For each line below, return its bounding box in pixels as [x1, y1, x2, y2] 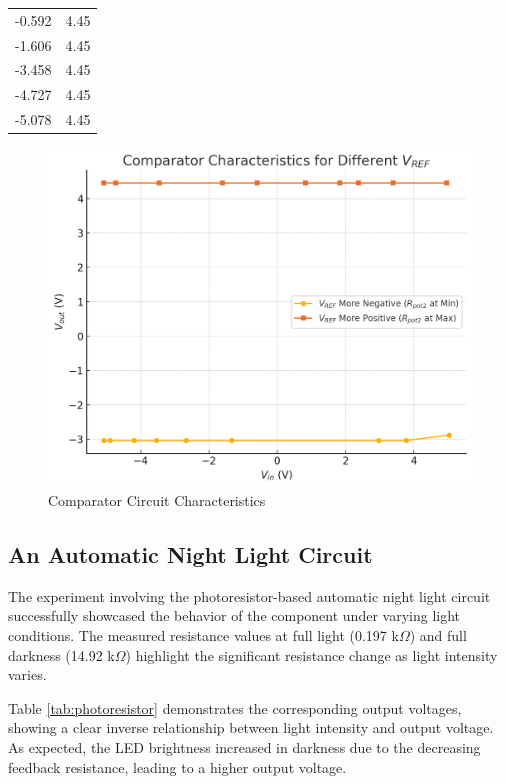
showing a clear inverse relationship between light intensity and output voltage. [8, 717, 494, 738]
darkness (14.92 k [8, 644, 115, 665]
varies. [8, 664, 47, 685]
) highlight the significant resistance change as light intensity [125, 644, 498, 665]
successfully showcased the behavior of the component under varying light [8, 605, 461, 626]
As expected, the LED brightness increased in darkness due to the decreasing [8, 737, 481, 758]
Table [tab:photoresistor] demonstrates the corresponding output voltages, [8, 697, 462, 718]
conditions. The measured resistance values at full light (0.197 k [8, 625, 399, 646]
